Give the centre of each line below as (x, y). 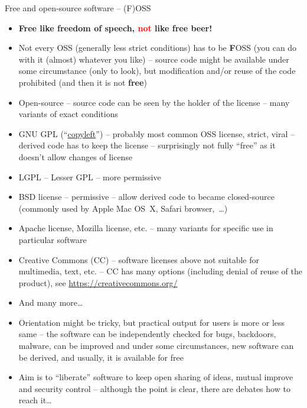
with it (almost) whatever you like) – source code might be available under (154, 59)
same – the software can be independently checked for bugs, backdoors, (147, 334)
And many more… (51, 302)
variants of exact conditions (68, 114)
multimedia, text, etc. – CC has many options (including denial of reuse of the (160, 271)
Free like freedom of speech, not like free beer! (115, 27)
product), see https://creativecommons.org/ (98, 282)
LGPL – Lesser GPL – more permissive (90, 177)
